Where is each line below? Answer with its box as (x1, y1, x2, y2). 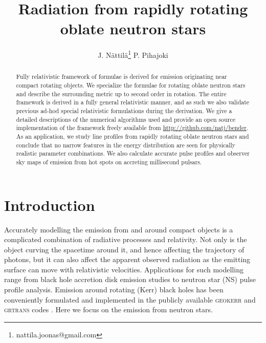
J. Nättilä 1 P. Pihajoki (98, 48, 168, 60)
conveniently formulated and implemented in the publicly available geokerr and (4, 294, 256, 305)
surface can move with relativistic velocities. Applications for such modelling (4, 264, 243, 274)
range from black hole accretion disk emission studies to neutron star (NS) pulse (4, 274, 256, 285)
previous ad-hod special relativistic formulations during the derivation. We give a (16, 106, 232, 115)
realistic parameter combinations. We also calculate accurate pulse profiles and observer (16, 149, 250, 158)
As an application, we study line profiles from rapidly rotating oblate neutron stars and (16, 132, 249, 140)
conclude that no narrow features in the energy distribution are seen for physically (16, 140, 236, 149)
